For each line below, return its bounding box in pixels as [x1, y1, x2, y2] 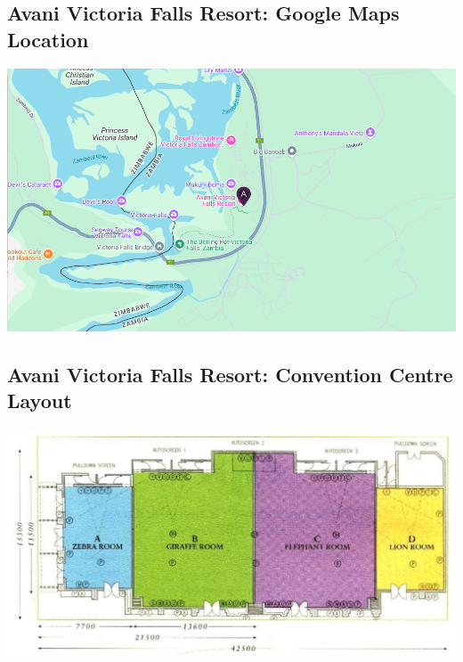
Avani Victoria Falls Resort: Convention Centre [7, 360, 453, 388]
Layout [7, 386, 72, 413]
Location [7, 25, 89, 53]
